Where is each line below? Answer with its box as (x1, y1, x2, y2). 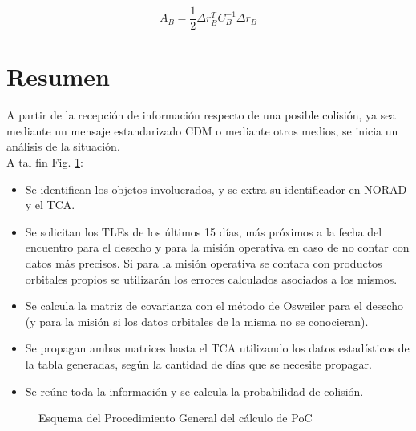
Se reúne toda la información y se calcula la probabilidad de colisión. (25, 382, 364, 399)
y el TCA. (25, 196, 75, 213)
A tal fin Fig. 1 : (6, 153, 83, 170)
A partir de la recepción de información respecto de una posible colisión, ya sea (6, 107, 396, 123)
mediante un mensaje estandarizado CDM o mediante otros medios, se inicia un (6, 122, 398, 139)
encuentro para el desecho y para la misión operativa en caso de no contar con (25, 239, 410, 256)
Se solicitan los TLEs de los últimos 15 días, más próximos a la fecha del (25, 223, 382, 240)
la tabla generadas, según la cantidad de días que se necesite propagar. (25, 355, 372, 372)
